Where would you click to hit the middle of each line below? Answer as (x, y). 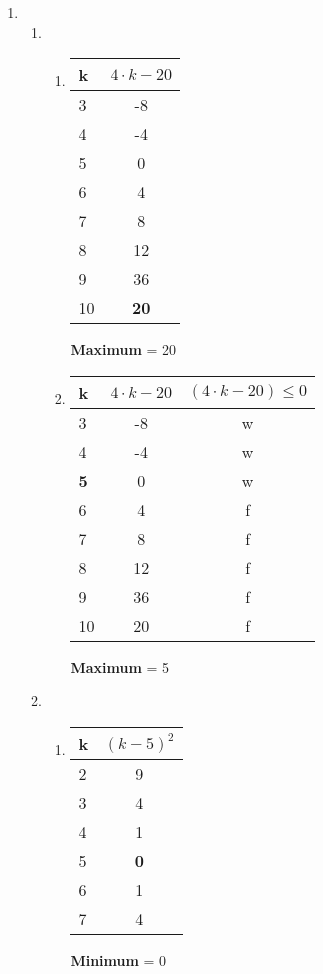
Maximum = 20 (123, 349)
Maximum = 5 (120, 666)
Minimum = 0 (118, 959)
